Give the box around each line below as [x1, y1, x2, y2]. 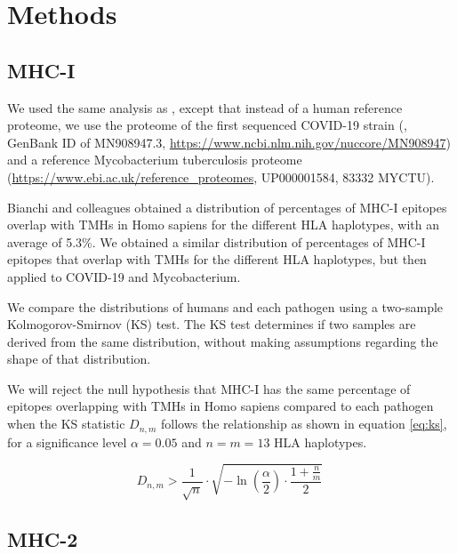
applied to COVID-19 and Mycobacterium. [7, 267, 241, 285]
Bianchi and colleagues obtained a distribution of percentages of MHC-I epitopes [7, 197, 447, 216]
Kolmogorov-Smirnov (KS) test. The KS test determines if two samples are [7, 315, 416, 333]
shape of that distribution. [7, 349, 151, 368]
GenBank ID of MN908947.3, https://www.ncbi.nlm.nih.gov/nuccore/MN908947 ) [7, 132, 451, 151]
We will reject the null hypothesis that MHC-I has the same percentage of [7, 379, 411, 397]
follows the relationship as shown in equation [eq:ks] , [160, 414, 447, 433]
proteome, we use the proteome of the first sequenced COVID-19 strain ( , [7, 116, 407, 134]
